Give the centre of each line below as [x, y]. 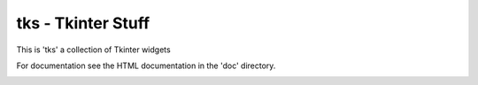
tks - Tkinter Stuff [83, 23]
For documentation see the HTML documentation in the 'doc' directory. [146, 66]
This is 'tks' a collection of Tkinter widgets [94, 50]
